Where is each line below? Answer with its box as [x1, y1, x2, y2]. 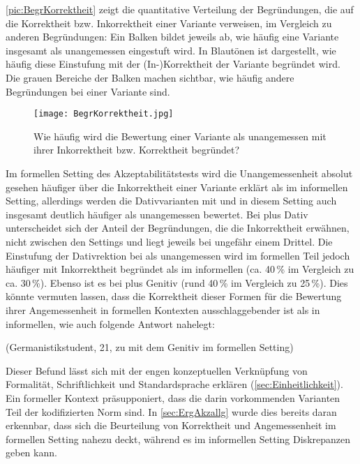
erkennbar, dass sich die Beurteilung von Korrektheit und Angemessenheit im [6, 418, 336, 433]
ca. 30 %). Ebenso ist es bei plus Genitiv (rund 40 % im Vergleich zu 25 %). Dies [6, 275, 348, 290]
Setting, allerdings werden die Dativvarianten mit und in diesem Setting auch [6, 193, 337, 208]
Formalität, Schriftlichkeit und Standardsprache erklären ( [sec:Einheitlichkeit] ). [6, 377, 343, 391]
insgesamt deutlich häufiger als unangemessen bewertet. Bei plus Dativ [6, 207, 308, 221]
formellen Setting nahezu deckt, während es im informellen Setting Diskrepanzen [6, 431, 351, 446]
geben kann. [6, 445, 57, 460]
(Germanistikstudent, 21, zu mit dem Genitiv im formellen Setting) [6, 340, 294, 354]
